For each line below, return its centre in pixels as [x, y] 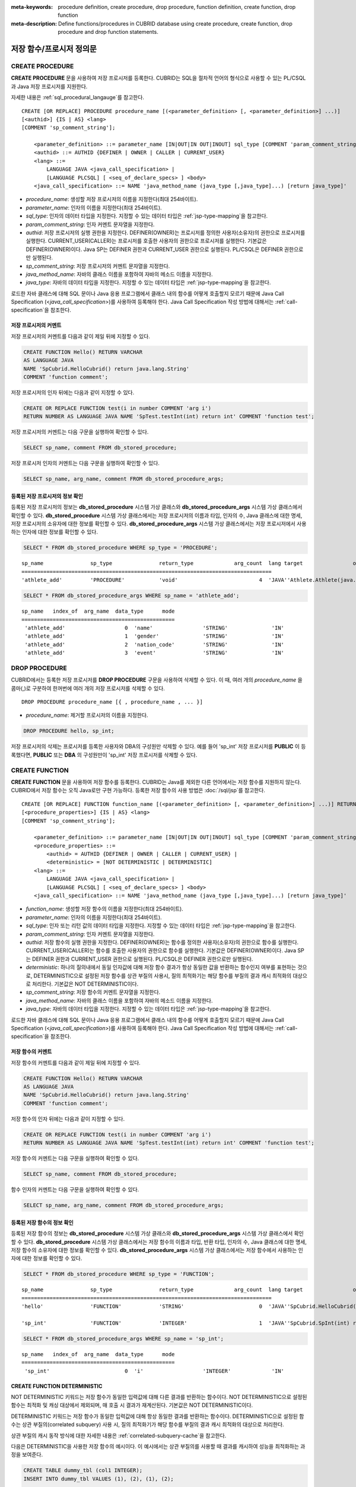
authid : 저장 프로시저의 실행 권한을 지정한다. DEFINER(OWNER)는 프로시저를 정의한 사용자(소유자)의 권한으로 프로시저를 [166, 233]
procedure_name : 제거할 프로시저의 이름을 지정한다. [87, 715]
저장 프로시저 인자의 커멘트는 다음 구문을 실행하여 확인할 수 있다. [85, 463]
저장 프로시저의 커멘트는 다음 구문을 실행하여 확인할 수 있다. [80, 432]
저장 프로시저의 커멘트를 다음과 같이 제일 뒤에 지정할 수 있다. [81, 336]
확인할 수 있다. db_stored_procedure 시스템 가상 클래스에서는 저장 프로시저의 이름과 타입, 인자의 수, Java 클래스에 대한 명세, [157, 515]
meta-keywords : [32, 7]
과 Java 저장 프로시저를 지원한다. [49, 86]
